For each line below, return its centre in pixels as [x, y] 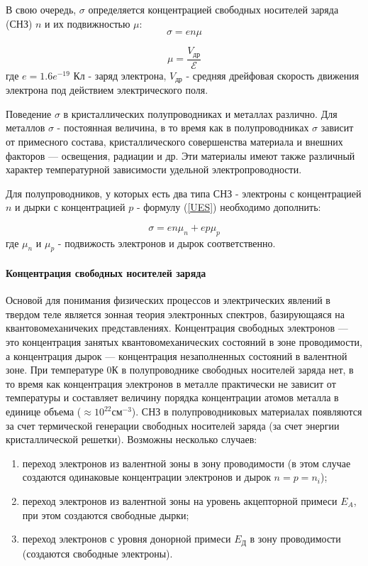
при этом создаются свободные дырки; [106, 515]
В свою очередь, [41, 9]
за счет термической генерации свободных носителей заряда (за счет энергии [173, 425]
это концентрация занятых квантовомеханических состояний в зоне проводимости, [184, 342]
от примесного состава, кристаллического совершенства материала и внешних [174, 141]
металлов [26, 127]
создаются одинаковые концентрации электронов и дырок [146, 477]
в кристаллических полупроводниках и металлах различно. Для [200, 113]
